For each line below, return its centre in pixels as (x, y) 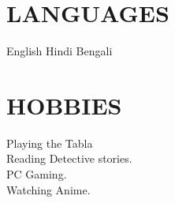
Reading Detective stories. (69, 158)
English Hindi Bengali (60, 51)
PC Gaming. (37, 174)
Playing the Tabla (50, 143)
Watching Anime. (48, 189)
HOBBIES (64, 105)
